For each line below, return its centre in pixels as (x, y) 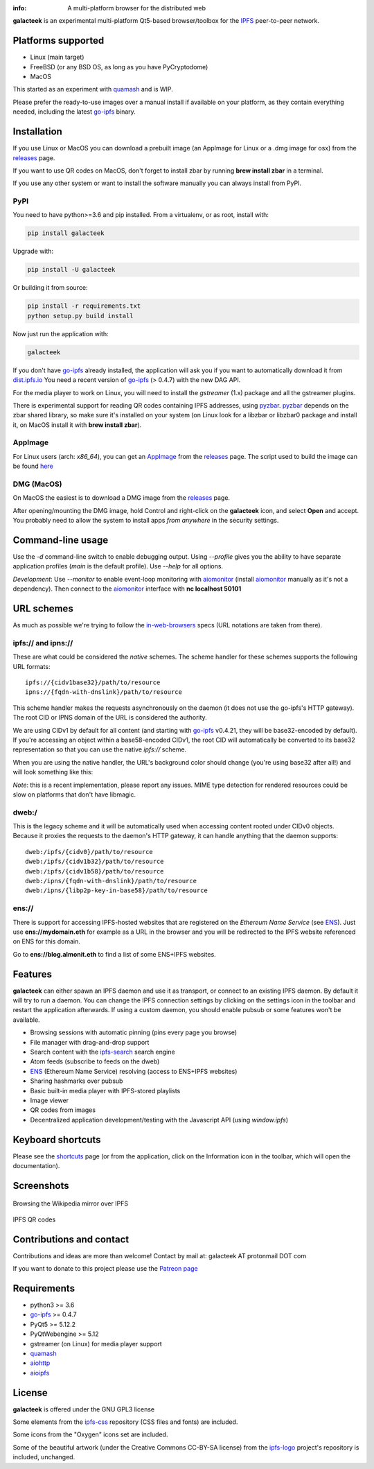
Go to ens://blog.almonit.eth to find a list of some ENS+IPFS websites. (114, 954)
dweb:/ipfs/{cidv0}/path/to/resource (89, 852)
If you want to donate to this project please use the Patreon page (105, 1269)
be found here (33, 466)
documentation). (36, 1166)
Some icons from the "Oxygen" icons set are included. (90, 1434)
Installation (37, 132)
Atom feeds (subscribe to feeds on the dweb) (95, 1061)
